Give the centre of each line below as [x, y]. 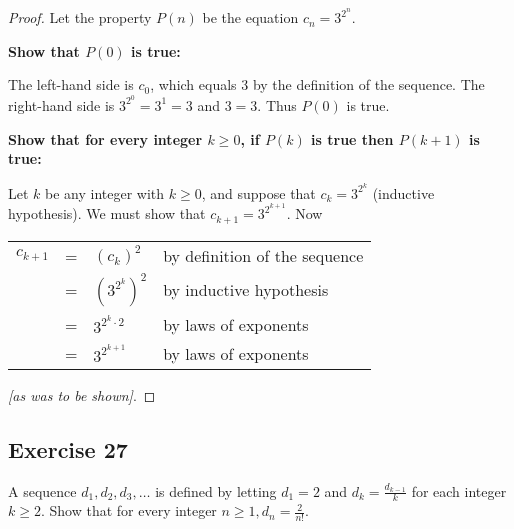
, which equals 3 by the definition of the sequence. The [317, 84]
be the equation [250, 17]
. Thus [277, 104]
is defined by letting [216, 490]
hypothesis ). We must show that [107, 213]
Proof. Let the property [80, 17]
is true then [352, 138]
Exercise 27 [68, 448]
